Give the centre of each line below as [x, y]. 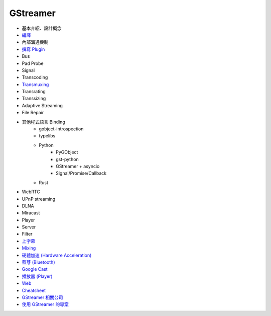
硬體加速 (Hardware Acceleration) [57, 255]
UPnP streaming [39, 199]
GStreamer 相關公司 [42, 297]
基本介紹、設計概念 [42, 28]
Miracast [31, 213]
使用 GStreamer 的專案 [45, 304]
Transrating [34, 92]
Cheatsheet [34, 290]
